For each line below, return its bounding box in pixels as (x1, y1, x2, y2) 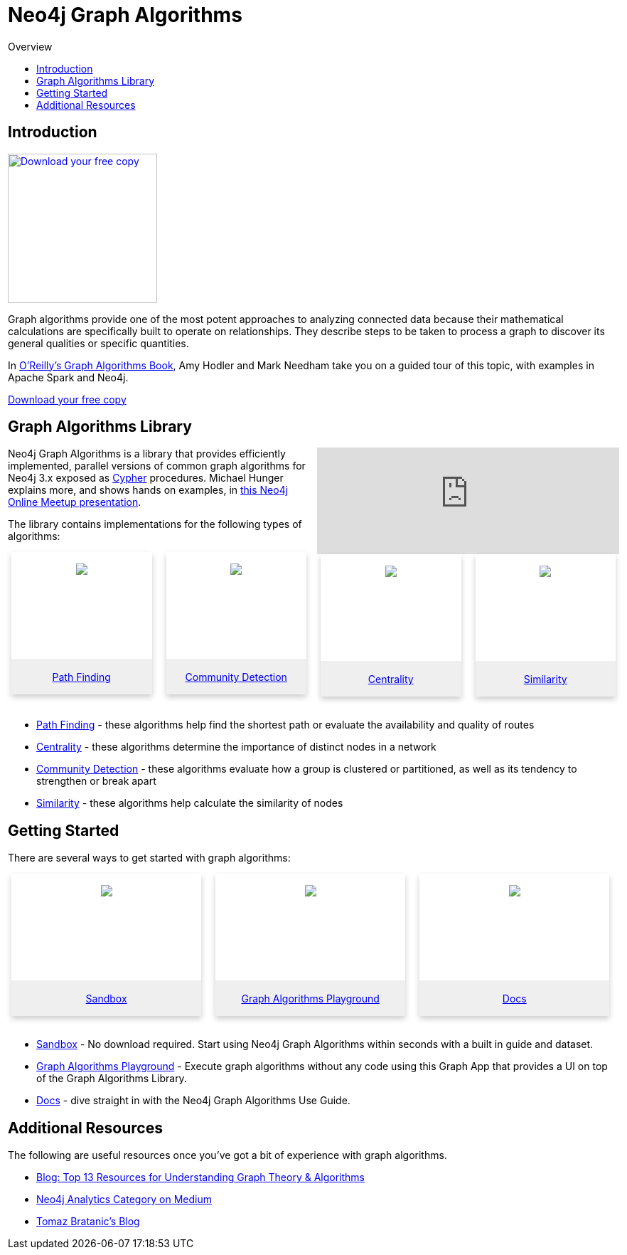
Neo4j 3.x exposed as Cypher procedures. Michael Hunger (8, 472, 284, 484)
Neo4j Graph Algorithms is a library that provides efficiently (8, 448, 286, 460)
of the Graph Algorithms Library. (36, 1072, 187, 1085)
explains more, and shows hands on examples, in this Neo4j (8, 484, 289, 497)
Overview (8, 40, 53, 53)
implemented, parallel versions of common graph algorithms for (8, 460, 306, 472)
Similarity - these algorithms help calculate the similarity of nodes (36, 797, 343, 810)
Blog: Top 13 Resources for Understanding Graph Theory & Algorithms (36, 1171, 365, 1184)
